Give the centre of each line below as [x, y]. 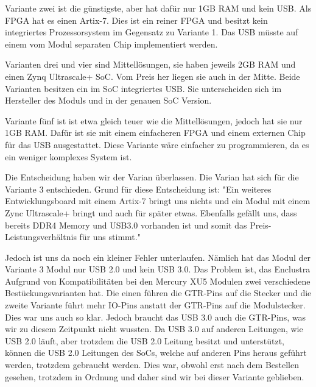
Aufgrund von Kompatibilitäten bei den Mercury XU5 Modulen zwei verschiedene [158, 281]
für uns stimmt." [110, 237]
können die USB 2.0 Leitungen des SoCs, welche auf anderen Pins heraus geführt [156, 353]
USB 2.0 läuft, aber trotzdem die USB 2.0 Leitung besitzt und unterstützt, [145, 340]
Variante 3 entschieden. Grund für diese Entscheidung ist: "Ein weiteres [138, 189]
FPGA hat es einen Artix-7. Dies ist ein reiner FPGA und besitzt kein [136, 20]
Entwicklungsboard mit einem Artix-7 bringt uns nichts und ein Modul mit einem [158, 201]
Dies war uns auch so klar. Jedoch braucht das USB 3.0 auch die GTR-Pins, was [155, 317]
